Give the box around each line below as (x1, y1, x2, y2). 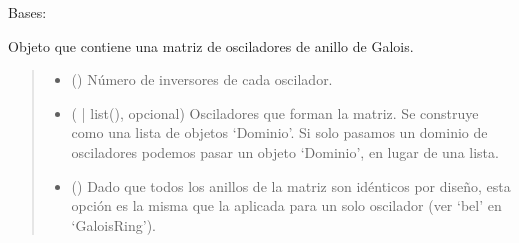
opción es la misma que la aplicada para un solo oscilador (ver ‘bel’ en (71, 195, 502, 216)
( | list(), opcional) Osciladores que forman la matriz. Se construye (71, 102, 479, 123)
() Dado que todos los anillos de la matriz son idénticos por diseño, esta (71, 175, 511, 196)
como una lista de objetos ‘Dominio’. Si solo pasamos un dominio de (71, 122, 488, 143)
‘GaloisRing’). (71, 214, 156, 235)
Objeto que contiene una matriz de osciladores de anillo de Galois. (8, 35, 414, 56)
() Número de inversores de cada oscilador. (71, 69, 333, 90)
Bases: (8, 2, 47, 22)
